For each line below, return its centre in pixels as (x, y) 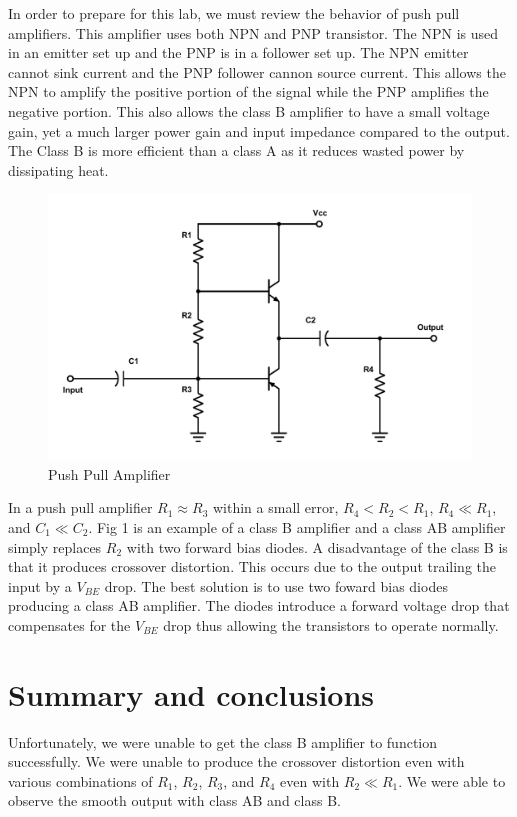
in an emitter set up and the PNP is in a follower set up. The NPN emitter (238, 52)
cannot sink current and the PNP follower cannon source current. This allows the (257, 71)
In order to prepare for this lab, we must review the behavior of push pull (234, 13)
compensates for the (69, 624)
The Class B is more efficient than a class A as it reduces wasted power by (236, 150)
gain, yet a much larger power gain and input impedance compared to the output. (259, 130)
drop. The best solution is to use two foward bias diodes (276, 585)
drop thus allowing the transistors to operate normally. (331, 624)
